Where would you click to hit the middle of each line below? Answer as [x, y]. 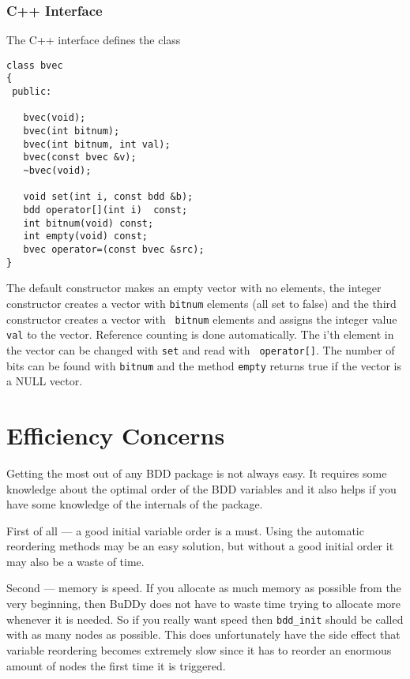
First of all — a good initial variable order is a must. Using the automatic [185, 530]
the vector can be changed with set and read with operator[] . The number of [201, 349]
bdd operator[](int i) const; [105, 210]
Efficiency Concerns [116, 435]
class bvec [35, 65]
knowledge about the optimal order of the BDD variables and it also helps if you [201, 488]
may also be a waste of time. [75, 561]
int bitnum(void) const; [88, 223]
